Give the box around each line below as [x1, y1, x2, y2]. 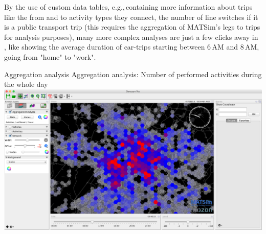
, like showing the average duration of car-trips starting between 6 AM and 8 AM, [4, 41, 259, 52]
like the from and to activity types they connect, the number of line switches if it [4, 11, 258, 22]
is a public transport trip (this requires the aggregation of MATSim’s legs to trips [4, 21, 260, 32]
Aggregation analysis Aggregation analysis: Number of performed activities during [4, 68, 262, 79]
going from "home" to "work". [4, 51, 96, 62]
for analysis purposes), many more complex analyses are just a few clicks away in [4, 31, 258, 42]
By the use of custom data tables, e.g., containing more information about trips [4, 2, 253, 12]
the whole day [4, 79, 48, 89]
